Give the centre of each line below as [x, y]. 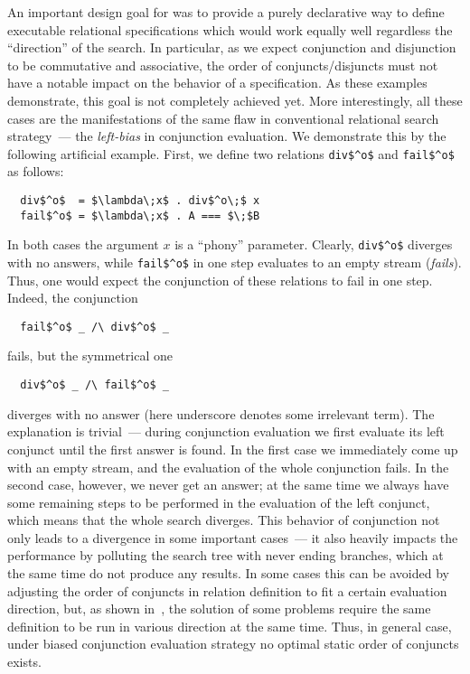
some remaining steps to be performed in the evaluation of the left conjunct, [219, 502]
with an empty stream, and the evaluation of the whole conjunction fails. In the [228, 467]
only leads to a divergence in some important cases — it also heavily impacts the [233, 537]
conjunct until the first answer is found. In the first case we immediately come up [233, 449]
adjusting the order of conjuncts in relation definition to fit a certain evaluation [227, 590]
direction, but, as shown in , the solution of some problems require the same [219, 608]
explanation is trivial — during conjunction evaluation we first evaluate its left [226, 431]
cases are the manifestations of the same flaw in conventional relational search [223, 118]
